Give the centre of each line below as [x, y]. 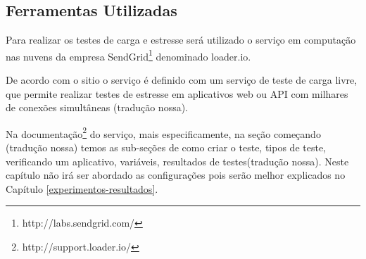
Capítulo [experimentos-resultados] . [82, 188]
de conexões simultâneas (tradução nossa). [97, 107]
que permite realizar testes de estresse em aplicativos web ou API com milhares [177, 93]
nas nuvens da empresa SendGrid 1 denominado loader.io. [128, 55]
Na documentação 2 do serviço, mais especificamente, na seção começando [163, 132]
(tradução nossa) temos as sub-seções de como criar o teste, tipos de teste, [166, 147]
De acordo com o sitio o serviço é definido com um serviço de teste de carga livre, [182, 80]
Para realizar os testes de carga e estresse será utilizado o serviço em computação [181, 40]
